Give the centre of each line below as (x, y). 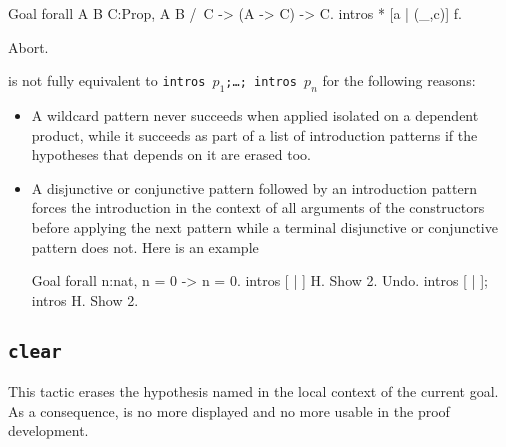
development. (48, 430)
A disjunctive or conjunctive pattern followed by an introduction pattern (254, 187)
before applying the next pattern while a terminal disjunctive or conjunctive (264, 226)
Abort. (28, 46)
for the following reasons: (399, 80)
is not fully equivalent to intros (107, 80)
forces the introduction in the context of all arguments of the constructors (258, 207)
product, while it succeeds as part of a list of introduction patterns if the (254, 134)
